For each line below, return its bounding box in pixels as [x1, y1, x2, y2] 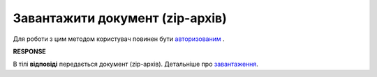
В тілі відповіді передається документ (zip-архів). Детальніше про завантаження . [13, 60, 258, 69]
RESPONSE [13, 47, 47, 55]
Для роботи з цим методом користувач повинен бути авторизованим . [13, 35, 225, 43]
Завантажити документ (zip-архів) [13, 10, 227, 26]
